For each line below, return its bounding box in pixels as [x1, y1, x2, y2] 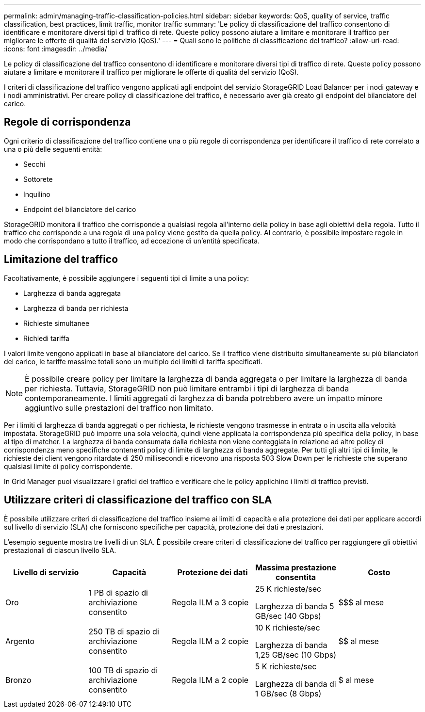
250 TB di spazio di [88, 626, 159, 636]
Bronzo [5, 675, 32, 685]
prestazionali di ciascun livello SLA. [4, 546, 116, 554]
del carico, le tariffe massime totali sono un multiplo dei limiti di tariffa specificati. [4, 357, 262, 366]
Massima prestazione [255, 562, 337, 572]
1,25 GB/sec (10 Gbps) [255, 649, 336, 660]
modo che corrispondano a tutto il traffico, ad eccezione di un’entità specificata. [4, 236, 260, 245]
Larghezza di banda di [255, 679, 336, 689]
